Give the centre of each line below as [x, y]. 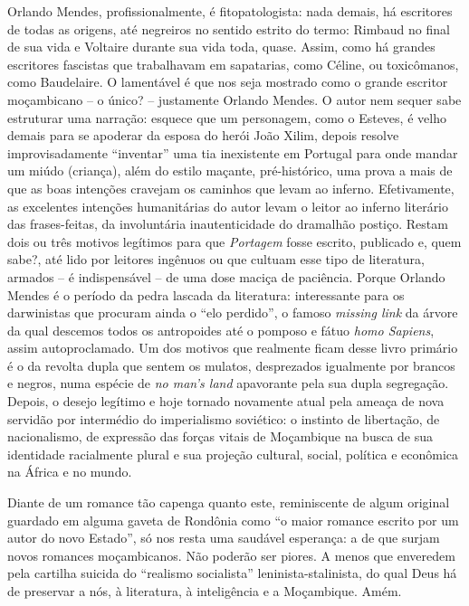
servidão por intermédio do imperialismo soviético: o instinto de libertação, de [224, 418]
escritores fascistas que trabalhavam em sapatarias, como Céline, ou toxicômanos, [233, 64]
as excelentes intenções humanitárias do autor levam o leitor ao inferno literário [228, 206]
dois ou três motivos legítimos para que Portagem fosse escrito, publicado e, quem [234, 241]
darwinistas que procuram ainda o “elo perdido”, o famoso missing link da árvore [233, 312]
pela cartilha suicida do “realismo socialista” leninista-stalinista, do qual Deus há [232, 573]
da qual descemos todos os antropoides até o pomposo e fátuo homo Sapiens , [221, 330]
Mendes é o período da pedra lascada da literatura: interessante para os [206, 294]
